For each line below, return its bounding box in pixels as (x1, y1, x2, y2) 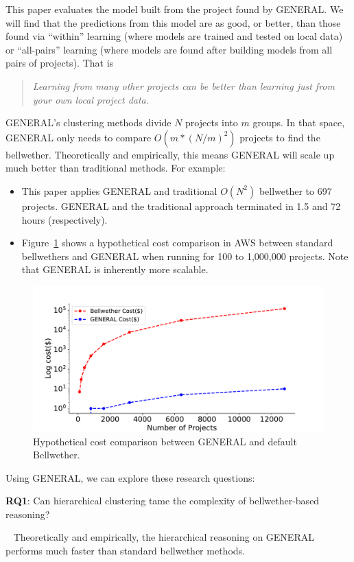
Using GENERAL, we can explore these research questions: (5, 470, 255, 484)
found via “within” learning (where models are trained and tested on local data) (5, 29, 343, 43)
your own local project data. (32, 92, 150, 106)
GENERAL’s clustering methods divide (5, 115, 172, 130)
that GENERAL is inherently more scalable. (21, 262, 209, 277)
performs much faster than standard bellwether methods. (5, 543, 245, 558)
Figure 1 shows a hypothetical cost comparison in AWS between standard (21, 235, 333, 250)
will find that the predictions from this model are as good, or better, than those (5, 15, 341, 30)
